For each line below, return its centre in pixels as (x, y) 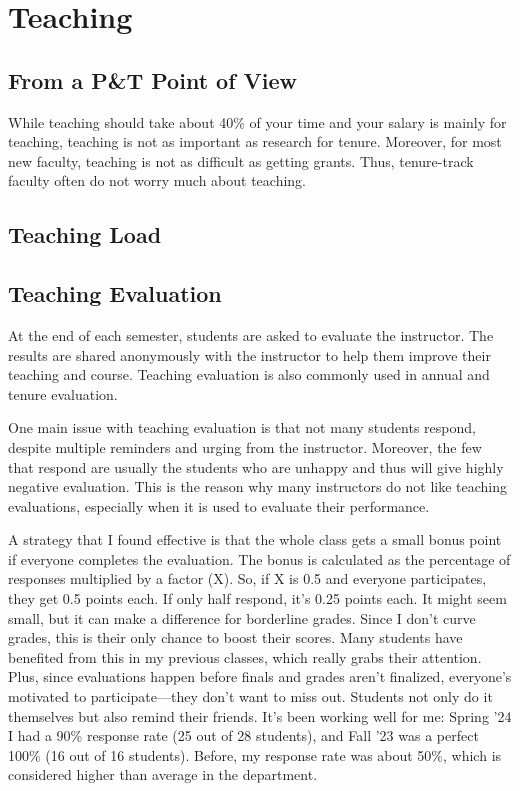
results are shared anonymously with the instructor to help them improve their (249, 354)
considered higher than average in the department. (163, 774)
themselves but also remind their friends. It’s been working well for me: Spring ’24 (260, 715)
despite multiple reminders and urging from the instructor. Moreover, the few (245, 446)
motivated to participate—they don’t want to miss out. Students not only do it (250, 696)
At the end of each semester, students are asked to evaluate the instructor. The (251, 334)
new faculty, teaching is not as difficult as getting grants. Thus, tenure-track (241, 160)
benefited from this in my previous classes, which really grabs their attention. (245, 656)
